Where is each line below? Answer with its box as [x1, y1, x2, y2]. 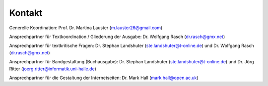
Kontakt [9, 7, 43, 18]
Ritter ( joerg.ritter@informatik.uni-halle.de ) [9, 66, 96, 72]
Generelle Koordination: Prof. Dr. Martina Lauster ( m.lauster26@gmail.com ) [9, 25, 163, 31]
